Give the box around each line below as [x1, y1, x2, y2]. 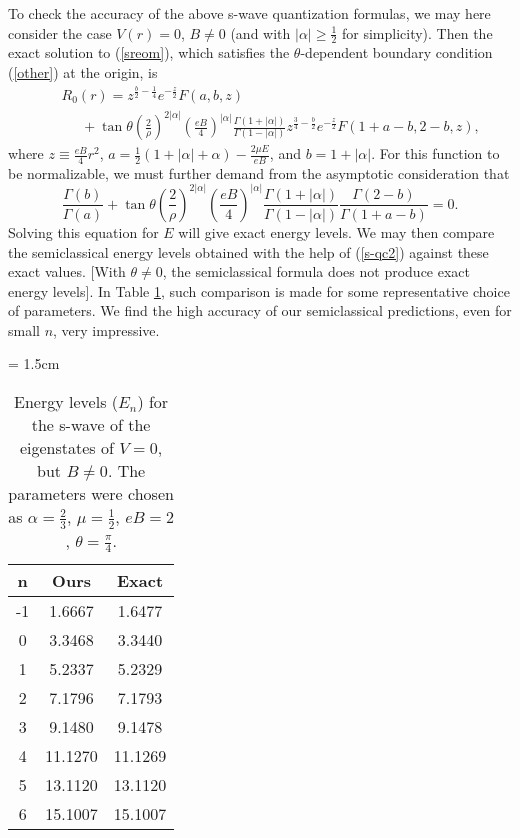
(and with [230, 22, 291, 43]
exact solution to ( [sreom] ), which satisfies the [8, 42, 290, 63]
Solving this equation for [8, 221, 159, 242]
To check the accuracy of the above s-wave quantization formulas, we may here [8, 3, 491, 23]
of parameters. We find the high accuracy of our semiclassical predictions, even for [8, 300, 512, 321]
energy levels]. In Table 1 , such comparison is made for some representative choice [8, 280, 510, 301]
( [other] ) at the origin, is [8, 62, 158, 83]
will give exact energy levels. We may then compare [178, 221, 495, 242]
